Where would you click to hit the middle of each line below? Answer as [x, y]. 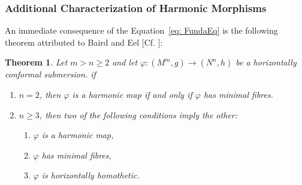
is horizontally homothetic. [90, 175]
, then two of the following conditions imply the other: [138, 114]
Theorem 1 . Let [36, 62]
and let [125, 62]
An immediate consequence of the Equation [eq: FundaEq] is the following [141, 30]
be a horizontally [266, 62]
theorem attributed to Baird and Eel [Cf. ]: [84, 42]
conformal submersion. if [50, 74]
